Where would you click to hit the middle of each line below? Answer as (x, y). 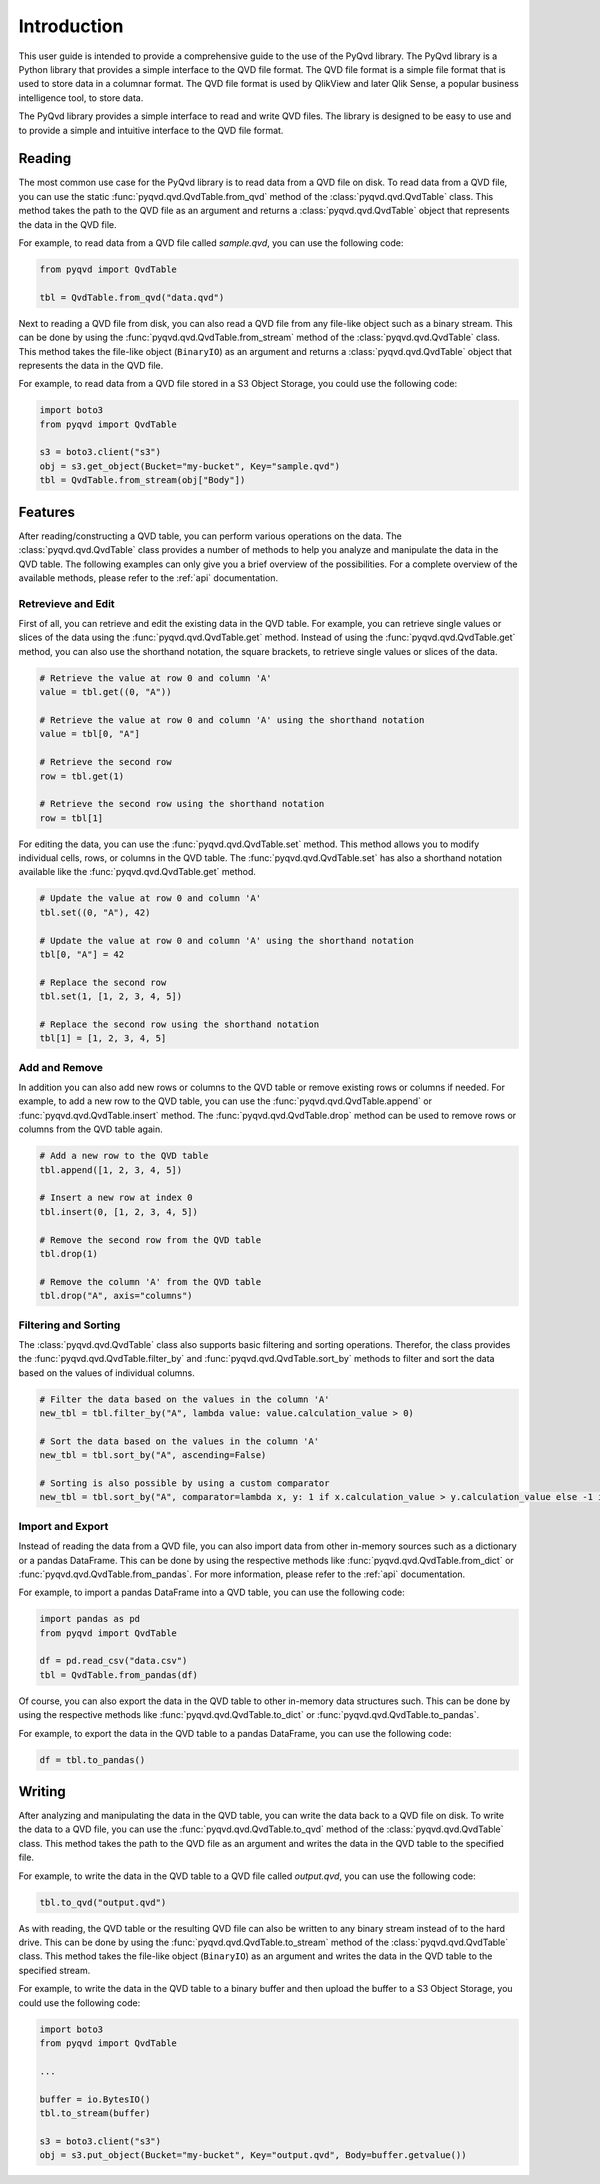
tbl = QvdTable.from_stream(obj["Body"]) (142, 480)
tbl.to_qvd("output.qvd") (103, 1902)
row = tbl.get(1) (82, 776)
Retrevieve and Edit (66, 603)
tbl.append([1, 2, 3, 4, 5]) (111, 1169)
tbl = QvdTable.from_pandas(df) (119, 1674)
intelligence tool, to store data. (81, 97)
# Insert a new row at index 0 (116, 1198)
